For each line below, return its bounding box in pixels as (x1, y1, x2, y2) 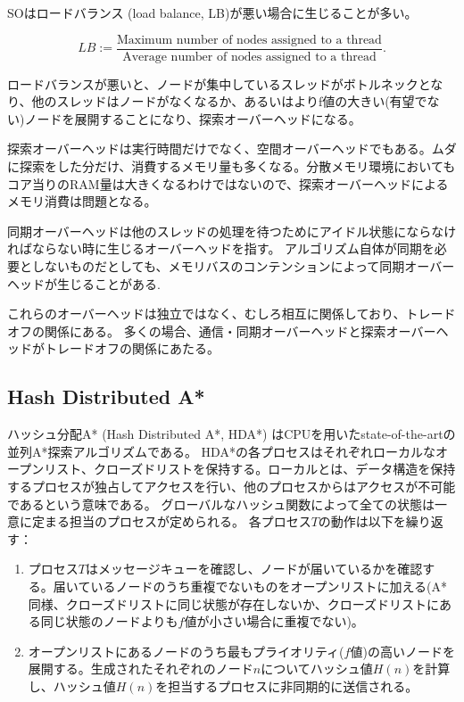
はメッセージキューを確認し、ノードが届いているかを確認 (85, 559, 423, 578)
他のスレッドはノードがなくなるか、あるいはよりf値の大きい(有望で (31, 92, 427, 111)
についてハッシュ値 (261, 659, 373, 678)
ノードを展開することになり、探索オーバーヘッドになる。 (24, 109, 361, 128)
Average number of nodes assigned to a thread (122, 50, 377, 63)
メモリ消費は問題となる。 (7, 192, 157, 211)
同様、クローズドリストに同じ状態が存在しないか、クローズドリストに (28, 594, 440, 613)
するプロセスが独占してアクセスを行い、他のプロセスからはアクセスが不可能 (7, 476, 456, 495)
